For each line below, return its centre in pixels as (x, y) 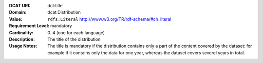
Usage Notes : (23, 46)
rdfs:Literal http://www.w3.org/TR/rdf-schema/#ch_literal (109, 19)
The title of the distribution (74, 39)
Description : (22, 39)
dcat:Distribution (64, 13)
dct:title (55, 6)
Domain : (18, 13)
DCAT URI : (20, 6)
